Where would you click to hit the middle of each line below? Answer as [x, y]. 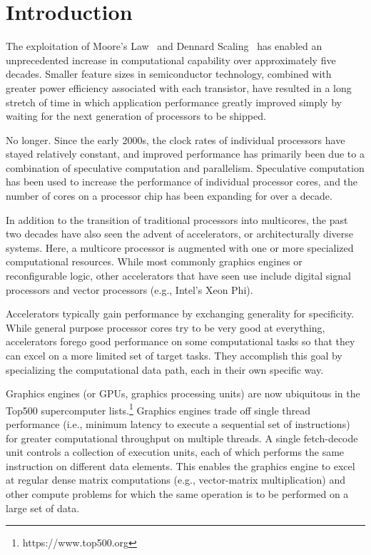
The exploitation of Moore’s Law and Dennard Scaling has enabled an [164, 46]
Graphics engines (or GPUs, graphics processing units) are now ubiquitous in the [183, 393]
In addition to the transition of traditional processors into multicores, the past [177, 219]
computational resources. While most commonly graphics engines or [154, 261]
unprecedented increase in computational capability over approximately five [171, 60]
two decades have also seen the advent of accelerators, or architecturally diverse [180, 234]
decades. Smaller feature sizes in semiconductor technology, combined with [169, 74]
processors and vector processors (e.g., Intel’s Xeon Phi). [129, 289]
